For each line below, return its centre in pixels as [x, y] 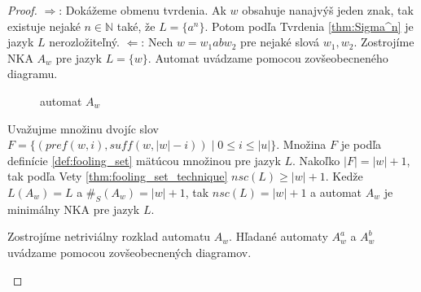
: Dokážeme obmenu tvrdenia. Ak [143, 10]
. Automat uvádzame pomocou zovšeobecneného [268, 57]
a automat [336, 192]
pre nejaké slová [280, 42]
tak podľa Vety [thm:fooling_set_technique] [118, 176]
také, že [136, 26]
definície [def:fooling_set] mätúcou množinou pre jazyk [144, 160]
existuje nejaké [44, 26]
